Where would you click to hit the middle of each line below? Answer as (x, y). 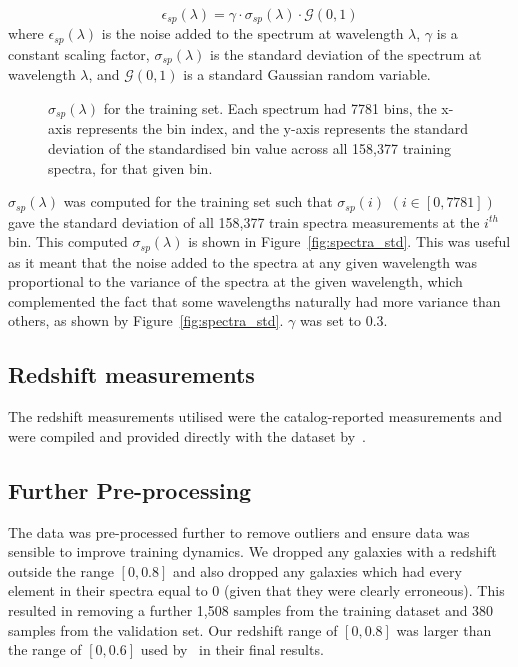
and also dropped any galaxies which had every (317, 570)
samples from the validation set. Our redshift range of (173, 629)
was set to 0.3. (343, 320)
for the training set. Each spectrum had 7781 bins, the (270, 107)
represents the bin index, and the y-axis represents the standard (272, 128)
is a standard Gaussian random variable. (307, 74)
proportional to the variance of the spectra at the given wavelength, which (235, 281)
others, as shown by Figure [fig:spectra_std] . (146, 320)
